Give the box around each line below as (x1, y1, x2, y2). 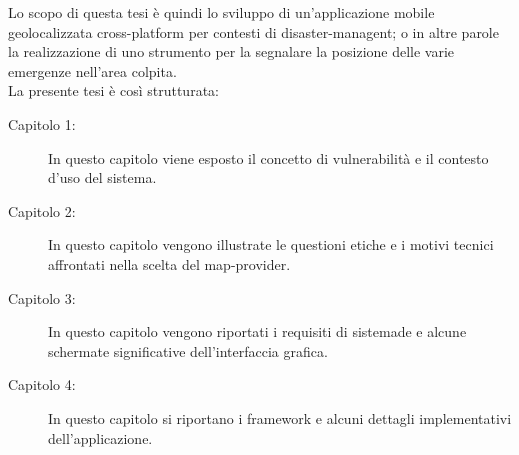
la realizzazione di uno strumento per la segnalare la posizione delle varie (8, 41, 455, 62)
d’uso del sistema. (48, 167, 157, 188)
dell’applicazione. (48, 427, 153, 448)
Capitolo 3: (8, 287, 76, 308)
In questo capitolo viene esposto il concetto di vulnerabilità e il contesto (48, 147, 489, 168)
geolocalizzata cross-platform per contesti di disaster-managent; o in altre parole (8, 21, 499, 42)
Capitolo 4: (8, 374, 76, 395)
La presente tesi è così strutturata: (8, 80, 219, 101)
